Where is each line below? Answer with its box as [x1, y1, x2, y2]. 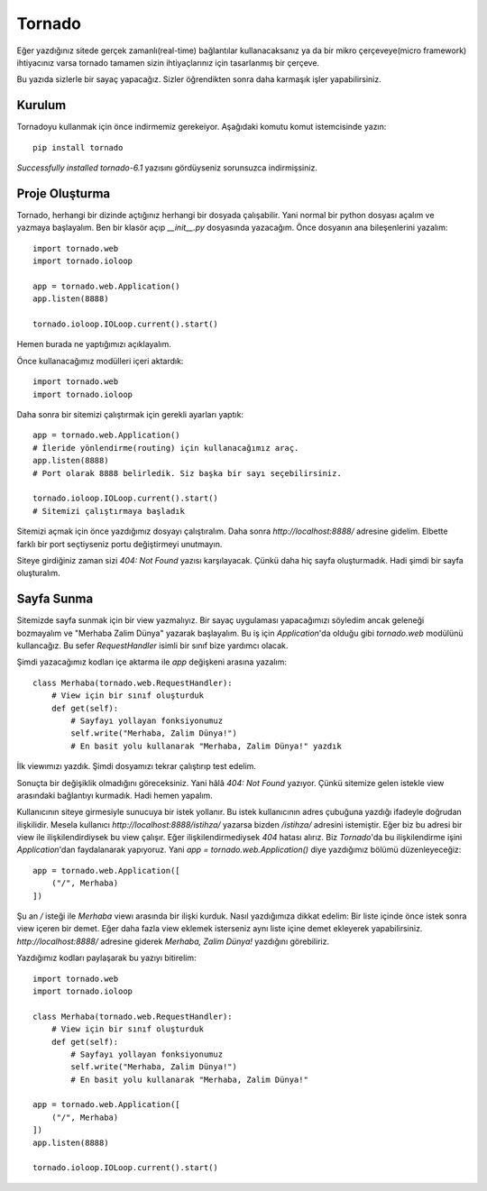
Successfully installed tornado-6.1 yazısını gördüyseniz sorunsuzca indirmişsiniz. [16, 162, 317, 173]
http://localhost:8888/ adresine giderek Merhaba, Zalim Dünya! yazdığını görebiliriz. [16, 936, 329, 947]
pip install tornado [32, 142, 124, 152]
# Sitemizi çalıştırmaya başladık [32, 506, 185, 516]
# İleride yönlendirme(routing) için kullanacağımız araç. [32, 443, 299, 453]
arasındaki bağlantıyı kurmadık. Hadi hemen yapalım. [16, 790, 214, 801]
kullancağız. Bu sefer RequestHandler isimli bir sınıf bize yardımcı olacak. [16, 640, 289, 651]
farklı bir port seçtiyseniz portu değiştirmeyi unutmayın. [16, 538, 223, 549]
